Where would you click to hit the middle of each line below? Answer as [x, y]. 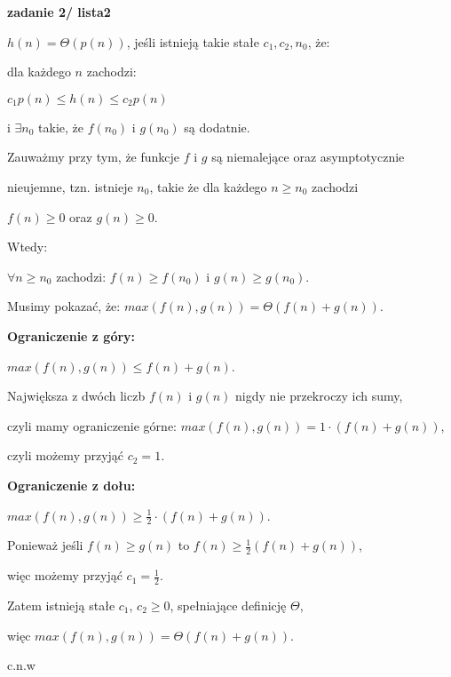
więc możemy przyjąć [65, 575]
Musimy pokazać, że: [64, 306]
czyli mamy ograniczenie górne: [92, 425]
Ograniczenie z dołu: [71, 485]
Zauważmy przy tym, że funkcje [94, 157]
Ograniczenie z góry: [71, 335]
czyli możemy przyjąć [66, 455]
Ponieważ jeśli [45, 545]
